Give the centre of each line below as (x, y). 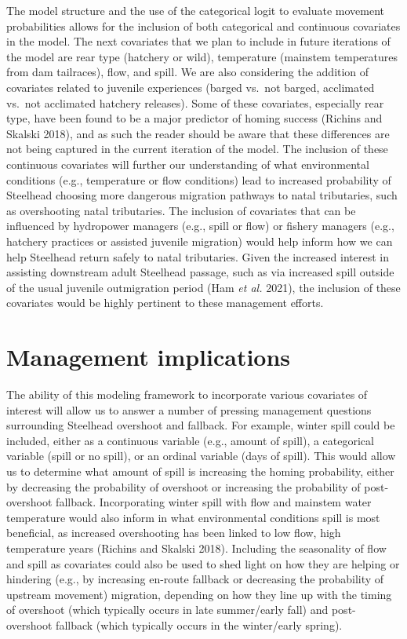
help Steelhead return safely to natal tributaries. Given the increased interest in (198, 256)
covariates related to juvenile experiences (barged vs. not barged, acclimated (191, 87)
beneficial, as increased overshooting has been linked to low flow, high (174, 533)
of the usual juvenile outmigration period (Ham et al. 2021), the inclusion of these (203, 287)
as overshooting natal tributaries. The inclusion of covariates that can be (181, 210)
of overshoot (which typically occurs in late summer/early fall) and (167, 610)
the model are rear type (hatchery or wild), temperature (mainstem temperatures (202, 56)
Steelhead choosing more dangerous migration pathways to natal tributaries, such (202, 195)
